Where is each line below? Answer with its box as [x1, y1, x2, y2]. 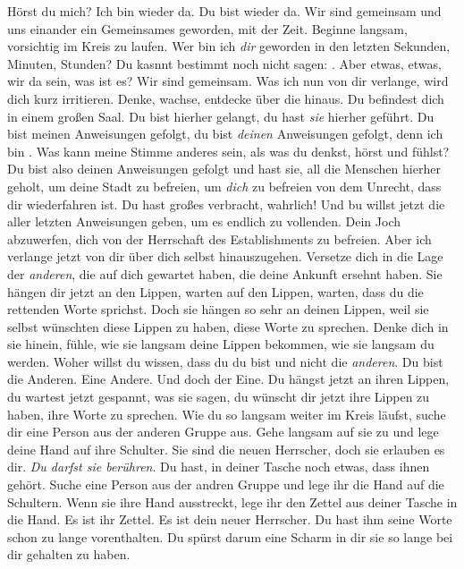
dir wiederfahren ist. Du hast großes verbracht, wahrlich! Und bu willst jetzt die [7, 194, 445, 213]
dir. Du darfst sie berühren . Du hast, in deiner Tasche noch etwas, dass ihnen [7, 457, 430, 476]
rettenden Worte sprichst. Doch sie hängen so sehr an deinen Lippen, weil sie [7, 300, 429, 318]
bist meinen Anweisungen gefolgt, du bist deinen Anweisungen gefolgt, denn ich [7, 124, 443, 143]
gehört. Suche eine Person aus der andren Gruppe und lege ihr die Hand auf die [7, 475, 444, 494]
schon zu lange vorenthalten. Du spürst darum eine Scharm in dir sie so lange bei [7, 527, 453, 546]
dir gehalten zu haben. [7, 545, 131, 564]
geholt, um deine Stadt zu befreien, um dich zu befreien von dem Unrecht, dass [7, 176, 442, 195]
